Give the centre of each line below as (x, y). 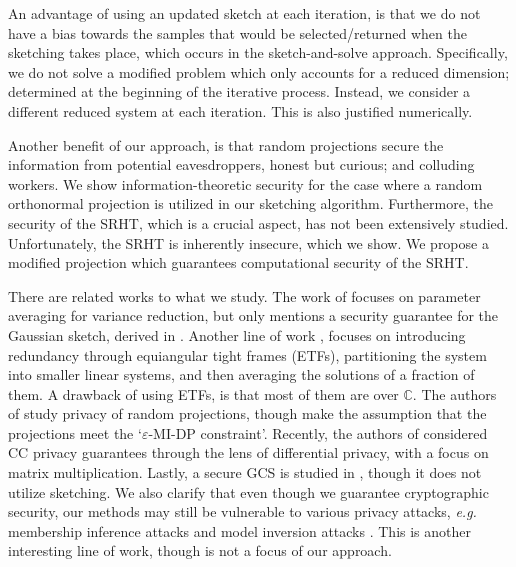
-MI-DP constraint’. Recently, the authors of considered (318, 432)
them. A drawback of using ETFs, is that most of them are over (203, 393)
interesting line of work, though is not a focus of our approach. (200, 550)
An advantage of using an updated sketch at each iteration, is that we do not (244, 13)
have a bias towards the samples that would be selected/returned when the (237, 32)
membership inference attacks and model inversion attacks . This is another (239, 530)
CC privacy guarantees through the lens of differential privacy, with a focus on (248, 452)
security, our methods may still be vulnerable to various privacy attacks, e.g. (242, 511)
